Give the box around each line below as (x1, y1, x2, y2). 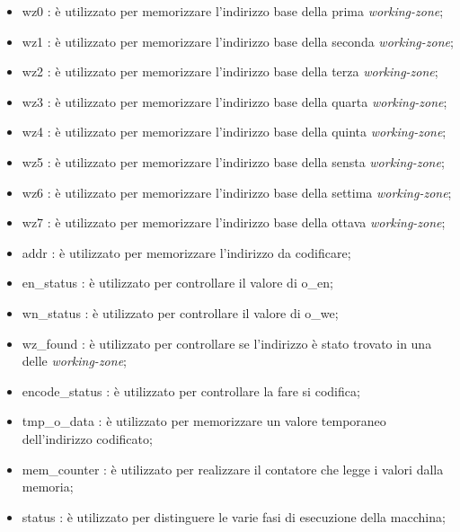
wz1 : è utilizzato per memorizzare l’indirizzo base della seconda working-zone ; (22, 31, 454, 50)
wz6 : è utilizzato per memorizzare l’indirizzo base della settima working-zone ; (22, 182, 452, 201)
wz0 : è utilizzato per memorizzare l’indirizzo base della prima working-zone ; (22, 2, 444, 20)
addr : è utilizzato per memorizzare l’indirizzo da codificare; (22, 243, 351, 262)
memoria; (22, 477, 74, 496)
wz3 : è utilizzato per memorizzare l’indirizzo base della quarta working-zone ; (22, 92, 447, 111)
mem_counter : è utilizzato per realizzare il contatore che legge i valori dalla (22, 459, 444, 478)
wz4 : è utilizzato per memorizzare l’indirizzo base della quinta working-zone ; (22, 122, 447, 141)
